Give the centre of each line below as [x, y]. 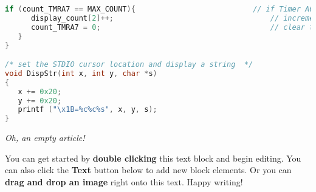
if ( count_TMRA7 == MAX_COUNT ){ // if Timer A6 [160, 9]
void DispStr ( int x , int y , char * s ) [81, 73]
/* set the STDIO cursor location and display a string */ [129, 65]
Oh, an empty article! [45, 138]
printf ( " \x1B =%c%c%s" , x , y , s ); [88, 110]
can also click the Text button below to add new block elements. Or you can [148, 170]
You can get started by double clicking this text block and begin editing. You [153, 158]
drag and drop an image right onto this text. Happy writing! [124, 181]
